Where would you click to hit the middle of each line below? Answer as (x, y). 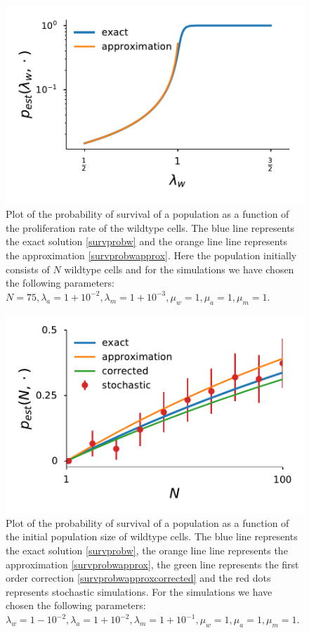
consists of (28, 269)
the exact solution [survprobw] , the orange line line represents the (147, 550)
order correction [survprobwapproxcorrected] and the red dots (138, 578)
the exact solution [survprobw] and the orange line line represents (147, 241)
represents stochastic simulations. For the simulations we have (139, 591)
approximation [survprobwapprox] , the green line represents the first (152, 564)
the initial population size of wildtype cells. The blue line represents (152, 536)
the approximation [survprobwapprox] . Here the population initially (151, 255)
